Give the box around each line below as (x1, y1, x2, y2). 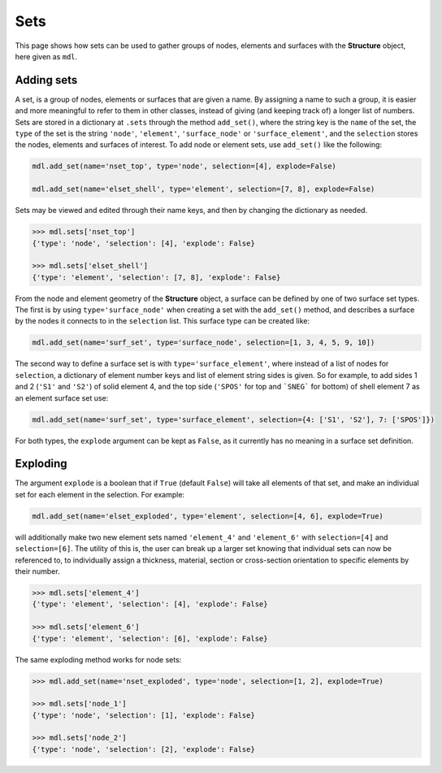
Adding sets (15, 73, 78, 87)
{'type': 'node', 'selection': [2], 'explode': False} (32, 745, 255, 753)
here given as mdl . (15, 51, 78, 61)
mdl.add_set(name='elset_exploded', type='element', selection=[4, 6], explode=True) (32, 511, 383, 520)
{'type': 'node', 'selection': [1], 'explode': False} (32, 710, 255, 719)
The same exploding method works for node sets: (15, 654, 182, 664)
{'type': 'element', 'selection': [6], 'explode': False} (32, 634, 268, 643)
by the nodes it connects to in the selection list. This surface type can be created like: (15, 316, 310, 326)
